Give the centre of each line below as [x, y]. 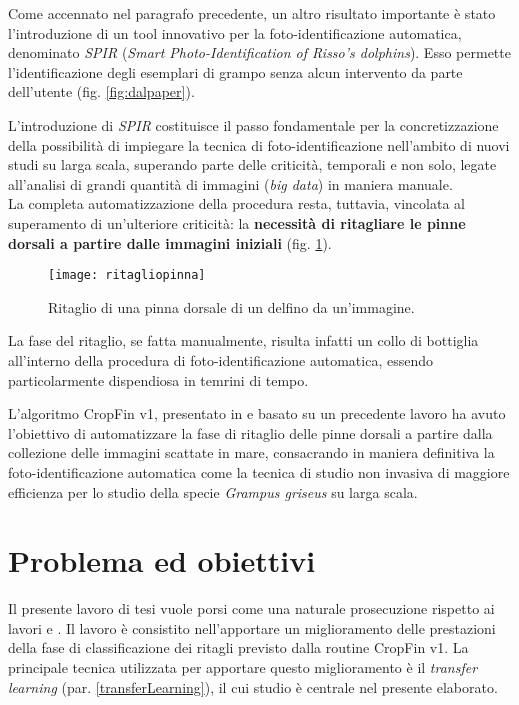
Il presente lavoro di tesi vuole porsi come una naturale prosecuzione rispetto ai [251, 608]
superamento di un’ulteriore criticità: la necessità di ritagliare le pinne [237, 222]
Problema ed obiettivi [162, 560]
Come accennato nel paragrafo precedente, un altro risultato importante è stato [252, 13]
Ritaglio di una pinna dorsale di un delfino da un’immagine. [231, 306]
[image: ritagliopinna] [127, 275]
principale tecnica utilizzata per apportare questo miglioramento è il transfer [243, 667]
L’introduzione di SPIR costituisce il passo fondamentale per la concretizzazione [253, 124]
